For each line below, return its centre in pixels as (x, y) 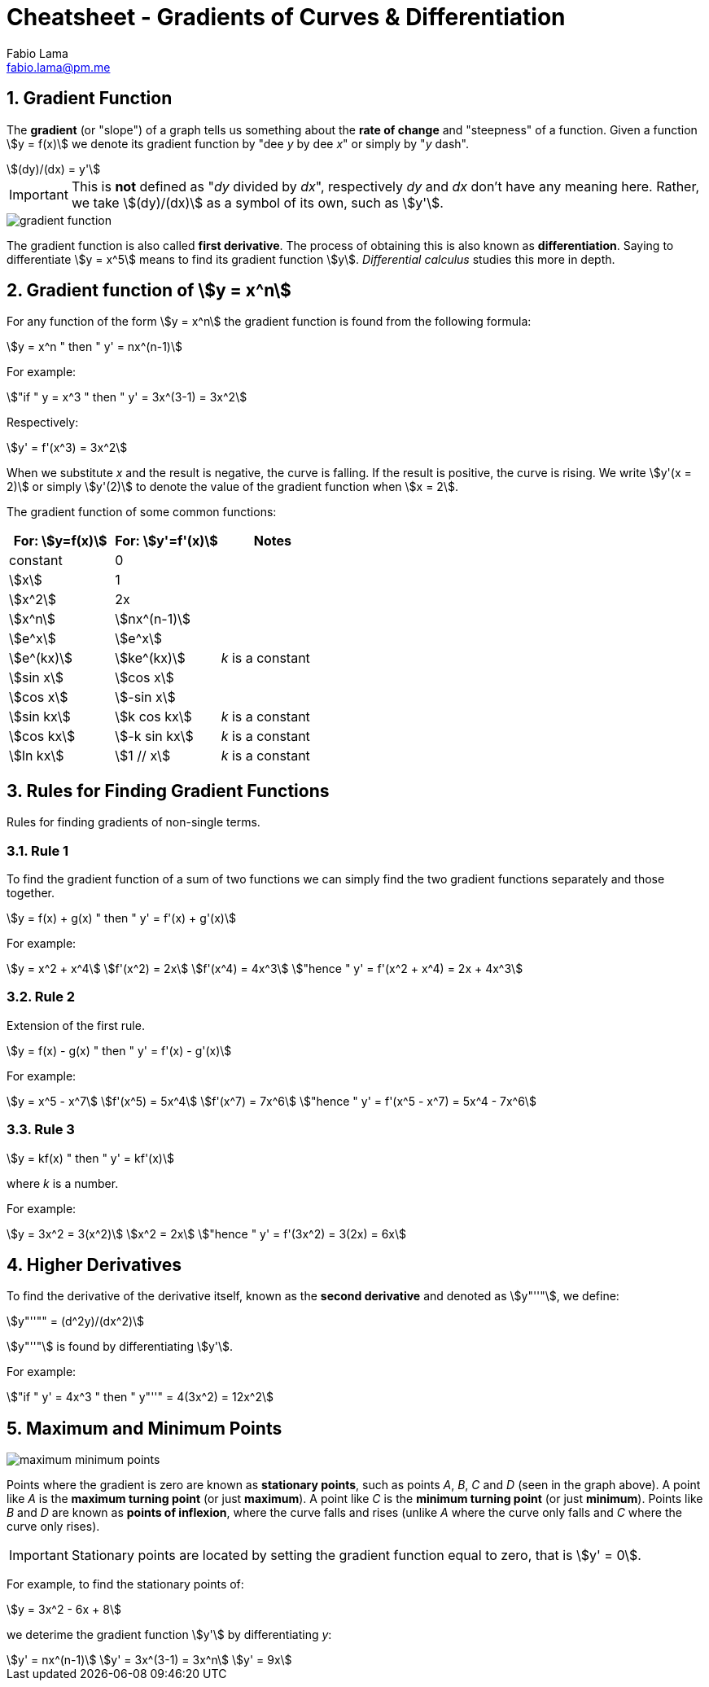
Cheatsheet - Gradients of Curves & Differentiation (286, 17)
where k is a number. (63, 1183)
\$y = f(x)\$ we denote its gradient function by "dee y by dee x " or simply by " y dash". (238, 143)
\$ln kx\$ (37, 756)
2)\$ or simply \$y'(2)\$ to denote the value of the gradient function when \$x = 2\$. (232, 487)
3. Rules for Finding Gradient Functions (168, 791)
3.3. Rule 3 (41, 1130)
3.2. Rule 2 (41, 997)
